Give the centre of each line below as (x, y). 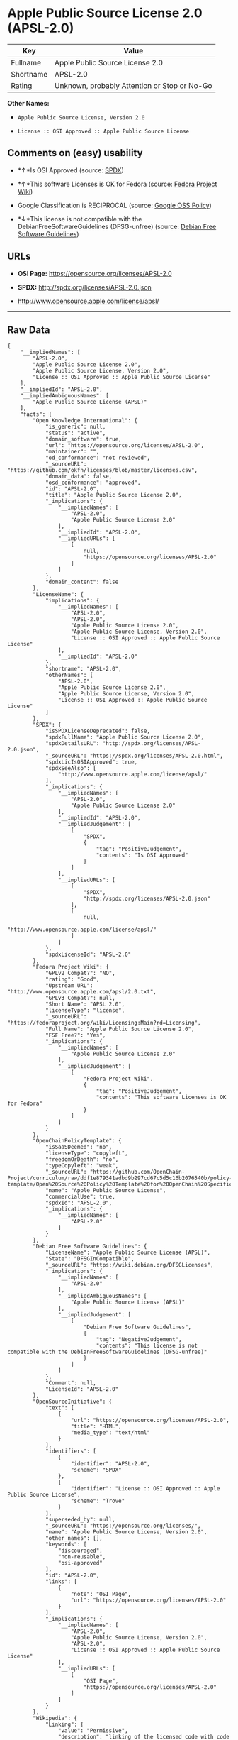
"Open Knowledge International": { (85, 421)
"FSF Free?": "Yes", (75, 1035)
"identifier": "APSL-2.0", (110, 1464)
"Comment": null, (71, 1383)
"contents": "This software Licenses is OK (161, 1098)
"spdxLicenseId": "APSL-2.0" (88, 955)
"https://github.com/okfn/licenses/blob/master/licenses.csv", (103, 470)
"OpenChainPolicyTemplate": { (77, 1141)
